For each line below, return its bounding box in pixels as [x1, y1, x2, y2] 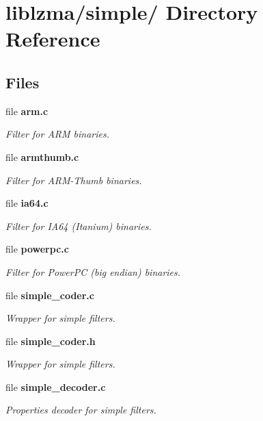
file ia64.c [5, 196, 49, 210]
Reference [5, 25, 100, 53]
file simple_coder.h [5, 333, 96, 348]
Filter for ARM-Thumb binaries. [5, 173, 142, 187]
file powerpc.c [5, 242, 69, 256]
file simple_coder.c [5, 288, 94, 302]
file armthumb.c [5, 149, 79, 164]
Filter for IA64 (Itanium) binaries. [5, 218, 152, 233]
